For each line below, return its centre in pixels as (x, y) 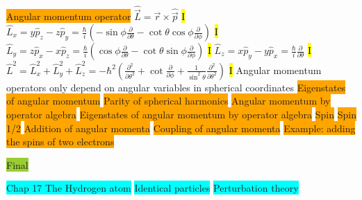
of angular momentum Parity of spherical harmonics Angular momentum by (168, 101)
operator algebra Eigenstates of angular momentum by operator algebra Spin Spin (181, 114)
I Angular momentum (275, 70)
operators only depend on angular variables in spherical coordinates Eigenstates (176, 87)
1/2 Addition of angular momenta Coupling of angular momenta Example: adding (181, 128)
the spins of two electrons (60, 142)
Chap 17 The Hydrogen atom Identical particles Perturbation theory (153, 188)
